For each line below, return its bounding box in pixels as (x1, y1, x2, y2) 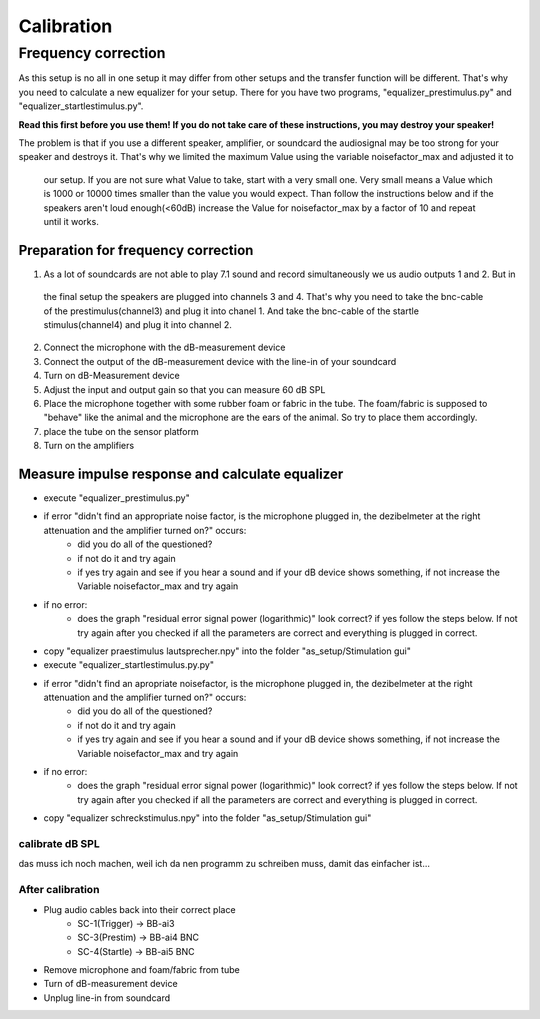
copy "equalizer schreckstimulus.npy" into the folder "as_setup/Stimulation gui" (43, 812, 372, 824)
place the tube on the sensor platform (43, 425, 199, 437)
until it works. (43, 215, 99, 227)
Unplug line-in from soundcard (43, 991, 171, 1004)
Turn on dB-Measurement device (43, 370, 180, 382)
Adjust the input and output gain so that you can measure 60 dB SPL (43, 383, 326, 395)
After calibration (18, 883, 100, 897)
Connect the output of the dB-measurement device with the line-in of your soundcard (43, 355, 397, 367)
